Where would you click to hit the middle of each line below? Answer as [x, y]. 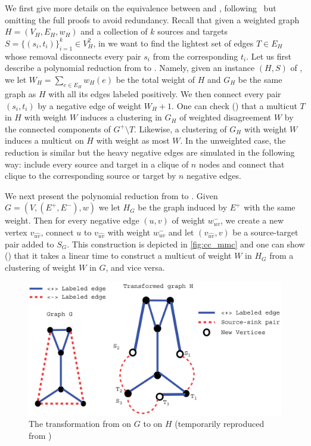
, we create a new [252, 220]
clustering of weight [41, 267]
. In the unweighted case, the [233, 140]
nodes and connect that [242, 164]
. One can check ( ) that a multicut [234, 105]
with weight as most [133, 140]
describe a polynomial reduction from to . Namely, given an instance [130, 68]
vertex [16, 232]
